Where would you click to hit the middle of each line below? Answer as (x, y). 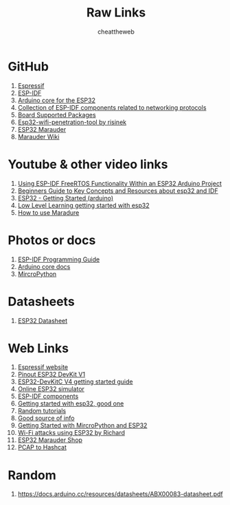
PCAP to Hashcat (42, 447)
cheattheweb (116, 32)
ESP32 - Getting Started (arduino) (66, 198)
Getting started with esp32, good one (71, 403)
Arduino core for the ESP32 (56, 100)
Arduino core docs (44, 266)
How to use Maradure (48, 212)
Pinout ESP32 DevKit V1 (51, 375)
